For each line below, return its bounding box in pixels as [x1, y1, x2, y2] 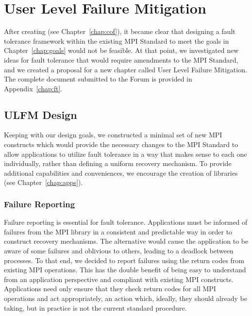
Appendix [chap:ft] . [4, 83, 63, 93]
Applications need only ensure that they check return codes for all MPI [4, 283, 216, 294]
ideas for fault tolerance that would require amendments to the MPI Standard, [4, 54, 238, 65]
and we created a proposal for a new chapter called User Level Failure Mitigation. [4, 64, 247, 74]
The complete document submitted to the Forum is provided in [4, 74, 192, 84]
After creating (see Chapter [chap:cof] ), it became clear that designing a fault [4, 26, 235, 36]
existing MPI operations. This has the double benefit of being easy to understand [4, 265, 246, 275]
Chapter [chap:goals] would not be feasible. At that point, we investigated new [4, 45, 239, 55]
